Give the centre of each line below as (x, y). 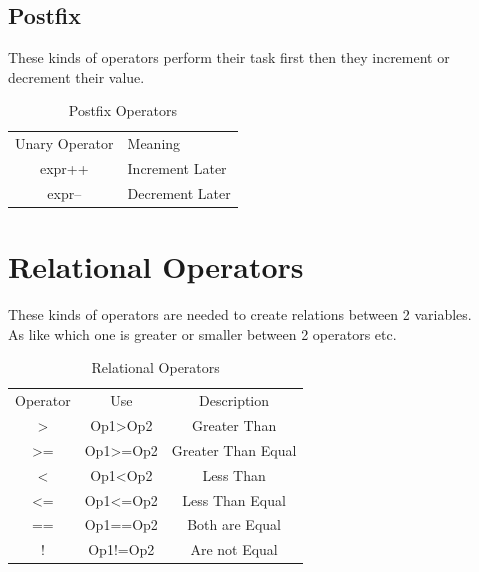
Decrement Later (179, 192)
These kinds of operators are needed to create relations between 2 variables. (240, 314)
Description (234, 400)
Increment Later (177, 168)
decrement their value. (76, 76)
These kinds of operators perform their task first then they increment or (229, 57)
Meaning (154, 143)
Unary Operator (64, 143)
